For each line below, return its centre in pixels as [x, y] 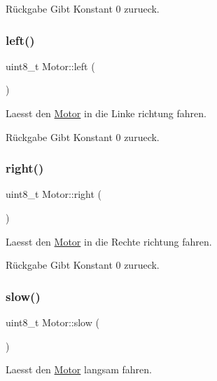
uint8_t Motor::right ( [54, 194]
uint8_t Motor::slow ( [52, 322]
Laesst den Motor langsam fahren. [79, 369]
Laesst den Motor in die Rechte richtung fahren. [109, 241]
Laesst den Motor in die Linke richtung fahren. [106, 113]
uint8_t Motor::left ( [50, 66]
